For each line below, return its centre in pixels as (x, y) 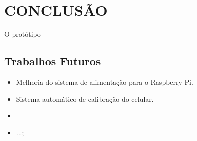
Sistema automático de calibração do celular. (85, 99)
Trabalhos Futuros (53, 61)
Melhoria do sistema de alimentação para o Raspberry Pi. (105, 82)
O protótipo (22, 34)
